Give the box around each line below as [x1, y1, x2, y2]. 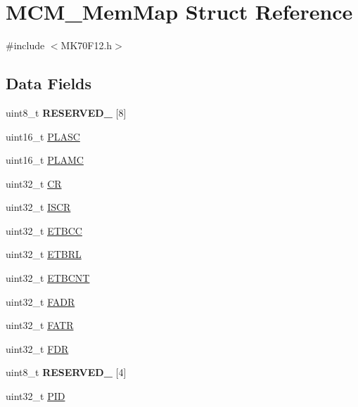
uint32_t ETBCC [6, 223, 82, 238]
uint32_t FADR [6, 294, 75, 309]
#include [6, 38, 45, 53]
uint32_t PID [6, 389, 65, 403]
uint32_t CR [6, 176, 62, 190]
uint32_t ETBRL [6, 247, 82, 261]
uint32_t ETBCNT [6, 271, 90, 285]
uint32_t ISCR [6, 200, 71, 214]
